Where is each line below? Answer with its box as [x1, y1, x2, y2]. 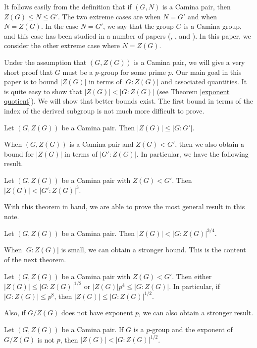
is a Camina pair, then [162, 1, 231, 11]
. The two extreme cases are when [57, 11, 161, 21]
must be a [62, 66, 93, 77]
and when [188, 11, 217, 21]
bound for [4, 148, 34, 159]
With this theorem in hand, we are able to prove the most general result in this [4, 201, 245, 212]
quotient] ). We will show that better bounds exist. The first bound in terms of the [4, 96, 253, 106]
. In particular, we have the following [136, 148, 249, 159]
